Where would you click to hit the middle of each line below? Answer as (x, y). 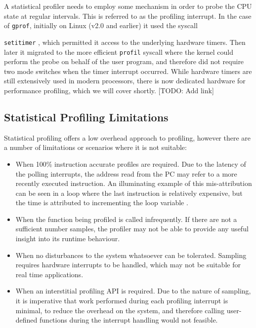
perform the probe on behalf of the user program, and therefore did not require (124, 61)
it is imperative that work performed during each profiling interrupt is (122, 301)
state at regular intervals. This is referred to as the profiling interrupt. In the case (128, 16)
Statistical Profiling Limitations (86, 117)
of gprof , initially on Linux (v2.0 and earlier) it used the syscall (101, 25)
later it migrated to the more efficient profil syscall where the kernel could (119, 52)
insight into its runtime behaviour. (68, 238)
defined (26, 320)
